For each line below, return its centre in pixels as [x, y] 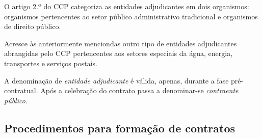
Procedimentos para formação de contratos [120, 128]
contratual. [21, 90]
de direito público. [33, 26]
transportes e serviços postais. [51, 63]
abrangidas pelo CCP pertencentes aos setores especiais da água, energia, [119, 53]
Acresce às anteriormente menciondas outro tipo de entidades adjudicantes [121, 43]
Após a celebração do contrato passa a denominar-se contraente [139, 90]
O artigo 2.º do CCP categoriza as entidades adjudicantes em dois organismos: [127, 6]
